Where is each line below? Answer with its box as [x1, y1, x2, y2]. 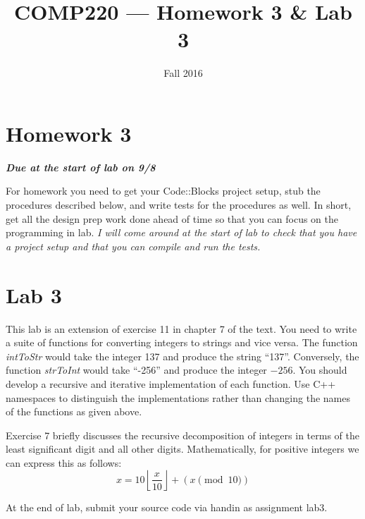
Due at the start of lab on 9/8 [6, 159, 156, 174]
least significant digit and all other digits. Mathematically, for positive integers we [6, 441, 359, 456]
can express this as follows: [6, 455, 122, 470]
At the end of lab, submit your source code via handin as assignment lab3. [6, 500, 328, 515]
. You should [292, 362, 347, 377]
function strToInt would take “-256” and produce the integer [6, 362, 267, 377]
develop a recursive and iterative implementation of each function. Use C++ [6, 376, 336, 391]
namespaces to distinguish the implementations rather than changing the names [6, 390, 350, 405]
